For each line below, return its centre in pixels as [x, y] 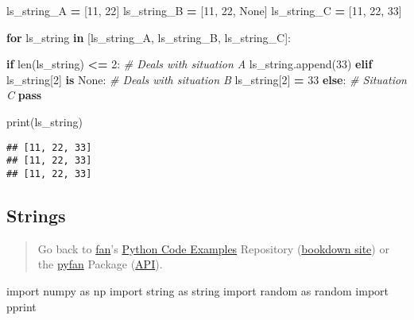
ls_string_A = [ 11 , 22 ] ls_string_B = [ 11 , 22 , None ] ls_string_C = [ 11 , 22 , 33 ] [204, 10]
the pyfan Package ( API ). [100, 264]
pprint [21, 306]
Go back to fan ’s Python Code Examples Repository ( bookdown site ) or [213, 248]
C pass [24, 95]
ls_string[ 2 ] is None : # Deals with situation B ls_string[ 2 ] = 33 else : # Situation [207, 79]
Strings [36, 215]
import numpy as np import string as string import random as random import [198, 290]
